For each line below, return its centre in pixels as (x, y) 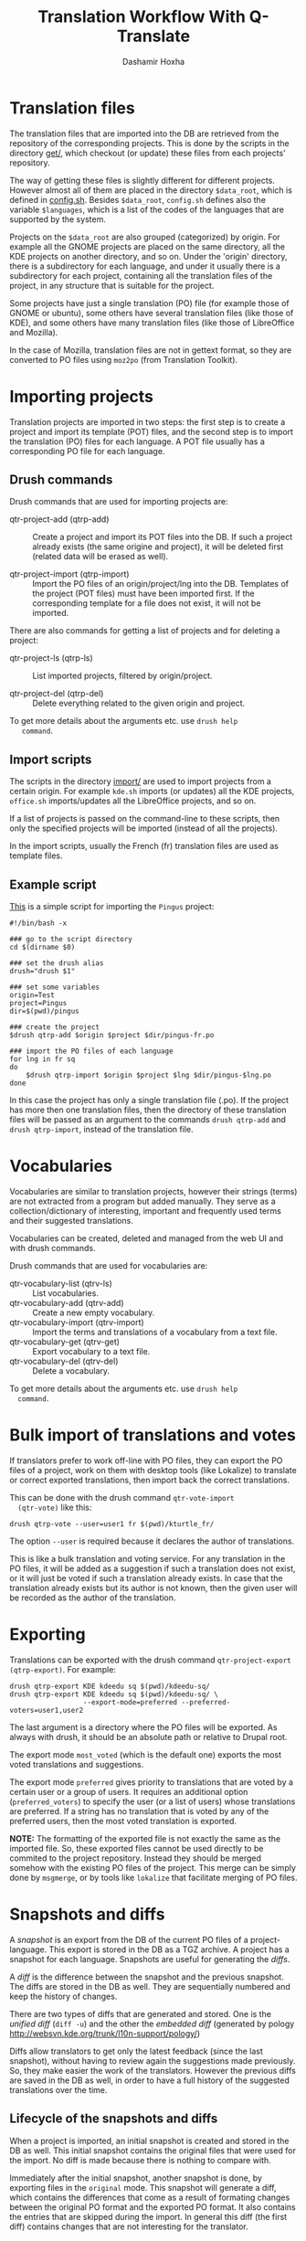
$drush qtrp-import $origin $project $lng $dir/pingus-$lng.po (149, 1076)
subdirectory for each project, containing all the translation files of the (141, 275)
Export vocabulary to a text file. (91, 1351)
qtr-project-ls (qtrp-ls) (51, 658)
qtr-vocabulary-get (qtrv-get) (65, 1342)
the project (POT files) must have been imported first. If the (143, 594)
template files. (36, 855)
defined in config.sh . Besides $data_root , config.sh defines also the (138, 199)
